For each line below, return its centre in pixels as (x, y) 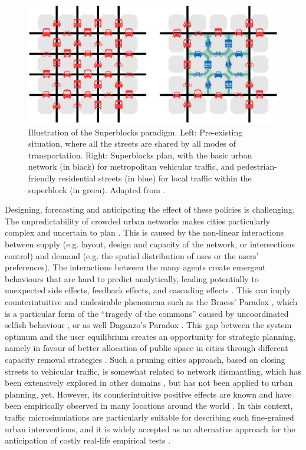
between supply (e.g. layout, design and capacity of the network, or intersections (150, 244)
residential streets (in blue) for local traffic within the (155, 178)
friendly (42, 178)
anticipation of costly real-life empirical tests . (88, 440)
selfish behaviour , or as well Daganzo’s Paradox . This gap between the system (148, 325)
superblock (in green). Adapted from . (97, 189)
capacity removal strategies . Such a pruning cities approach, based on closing (145, 359)
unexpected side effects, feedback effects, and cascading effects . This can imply (148, 290)
